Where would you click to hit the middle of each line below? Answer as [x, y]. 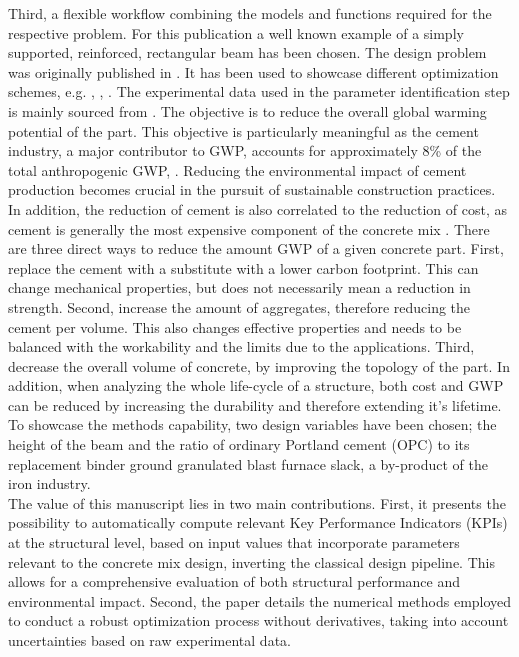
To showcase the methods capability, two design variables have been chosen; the [252, 424]
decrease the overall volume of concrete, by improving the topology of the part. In [259, 365]
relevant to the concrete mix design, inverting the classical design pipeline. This [251, 561]
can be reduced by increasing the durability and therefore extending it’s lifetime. [255, 404]
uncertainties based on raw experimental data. [149, 640]
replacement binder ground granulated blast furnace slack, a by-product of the [248, 463]
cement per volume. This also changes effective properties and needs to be [235, 326]
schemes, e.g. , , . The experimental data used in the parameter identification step [259, 91]
